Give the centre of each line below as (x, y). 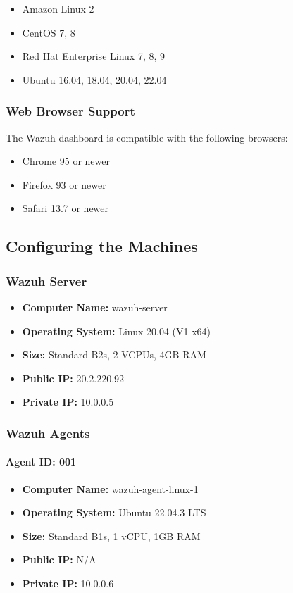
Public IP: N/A (59, 560)
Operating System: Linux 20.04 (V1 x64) (117, 331)
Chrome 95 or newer (66, 161)
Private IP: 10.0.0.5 (68, 402)
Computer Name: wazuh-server (95, 307)
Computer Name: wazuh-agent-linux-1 (110, 488)
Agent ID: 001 (41, 462)
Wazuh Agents (48, 433)
